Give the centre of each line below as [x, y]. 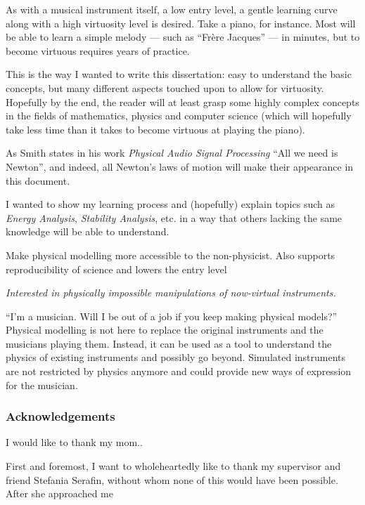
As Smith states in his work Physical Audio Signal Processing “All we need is [172, 153]
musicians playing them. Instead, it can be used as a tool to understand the [169, 343]
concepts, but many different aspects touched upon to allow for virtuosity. [165, 87]
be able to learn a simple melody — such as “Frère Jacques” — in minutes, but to [183, 37]
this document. [38, 180]
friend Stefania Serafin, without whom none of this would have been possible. [172, 479]
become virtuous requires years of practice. [98, 50]
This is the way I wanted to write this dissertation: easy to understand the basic [179, 74]
